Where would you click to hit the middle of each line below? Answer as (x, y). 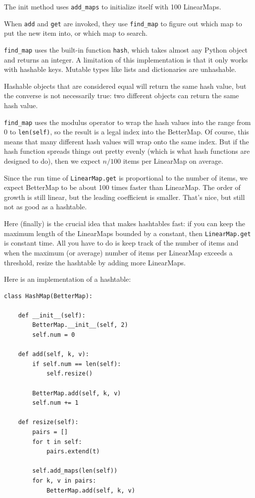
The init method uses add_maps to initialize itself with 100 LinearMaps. (113, 6)
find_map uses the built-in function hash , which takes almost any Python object (126, 49)
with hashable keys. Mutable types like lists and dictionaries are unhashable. (120, 69)
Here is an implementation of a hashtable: (68, 279)
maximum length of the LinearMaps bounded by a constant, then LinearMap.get (127, 233)
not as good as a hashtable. (46, 207)
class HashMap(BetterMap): (48, 296)
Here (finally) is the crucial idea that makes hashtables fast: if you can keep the (125, 223)
